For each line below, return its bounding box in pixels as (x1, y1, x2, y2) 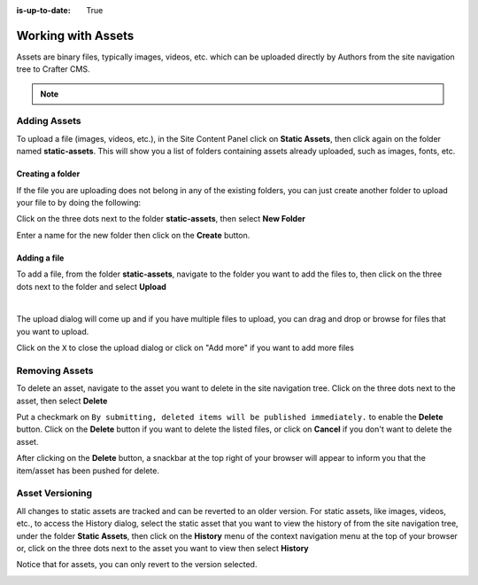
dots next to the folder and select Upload (16, 281, 167, 292)
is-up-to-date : (16, 5, 71, 15)
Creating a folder (16, 168, 81, 179)
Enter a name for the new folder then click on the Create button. (16, 230, 251, 240)
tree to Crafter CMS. (16, 64, 90, 74)
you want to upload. (16, 326, 89, 337)
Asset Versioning (16, 487, 93, 500)
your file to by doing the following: (16, 198, 142, 207)
